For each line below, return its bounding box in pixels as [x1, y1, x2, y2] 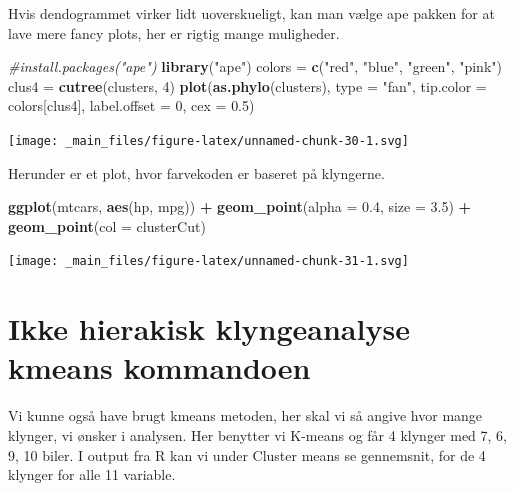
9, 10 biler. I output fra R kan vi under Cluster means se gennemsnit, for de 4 [8, 444, 486, 465]
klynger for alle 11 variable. [8, 464, 176, 485]
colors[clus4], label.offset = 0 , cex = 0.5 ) [8, 95, 255, 116]
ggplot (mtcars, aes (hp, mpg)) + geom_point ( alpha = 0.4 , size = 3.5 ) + [8, 196, 472, 217]
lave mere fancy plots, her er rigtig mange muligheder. [8, 22, 340, 43]
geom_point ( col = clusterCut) [8, 215, 206, 236]
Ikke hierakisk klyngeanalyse [8, 308, 410, 349]
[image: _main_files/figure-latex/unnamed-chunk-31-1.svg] [8, 254, 409, 269]
